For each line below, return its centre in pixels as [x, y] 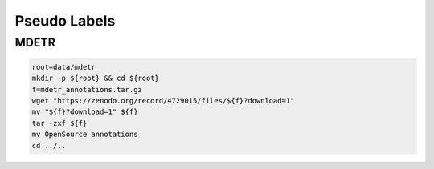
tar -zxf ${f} [59, 123]
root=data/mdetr [64, 67]
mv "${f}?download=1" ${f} [85, 112]
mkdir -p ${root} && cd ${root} [96, 78]
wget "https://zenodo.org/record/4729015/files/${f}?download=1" [163, 101]
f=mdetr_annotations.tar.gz [87, 89]
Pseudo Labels [65, 21]
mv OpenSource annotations [85, 135]
